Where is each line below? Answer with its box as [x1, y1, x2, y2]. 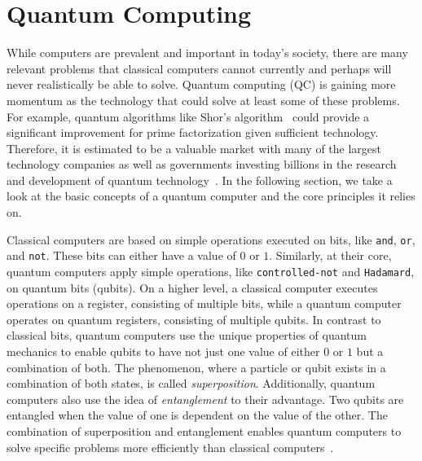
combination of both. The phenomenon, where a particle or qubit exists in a [7, 358, 386, 375]
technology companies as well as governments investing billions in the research [7, 156, 397, 173]
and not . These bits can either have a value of [7, 247, 236, 264]
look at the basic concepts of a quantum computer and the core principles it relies [7, 187, 415, 204]
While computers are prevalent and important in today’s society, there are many [7, 44, 408, 61]
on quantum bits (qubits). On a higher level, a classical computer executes [7, 279, 378, 296]
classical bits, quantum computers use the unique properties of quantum [7, 327, 367, 344]
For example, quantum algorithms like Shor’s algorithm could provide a [7, 108, 370, 125]
